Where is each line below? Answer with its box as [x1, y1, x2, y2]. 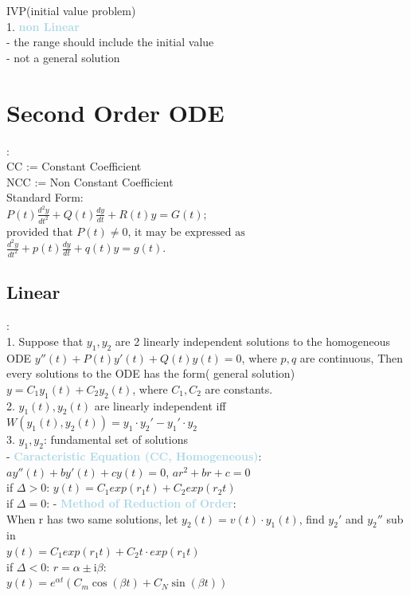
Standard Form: [6, 189, 84, 206]
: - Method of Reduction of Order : [46, 494, 236, 511]
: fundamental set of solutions [43, 431, 188, 448]
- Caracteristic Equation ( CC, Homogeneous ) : [6, 448, 262, 465]
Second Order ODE [6, 96, 225, 128]
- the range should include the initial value [6, 33, 214, 50]
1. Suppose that [6, 332, 84, 349]
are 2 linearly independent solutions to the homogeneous [115, 332, 391, 349]
